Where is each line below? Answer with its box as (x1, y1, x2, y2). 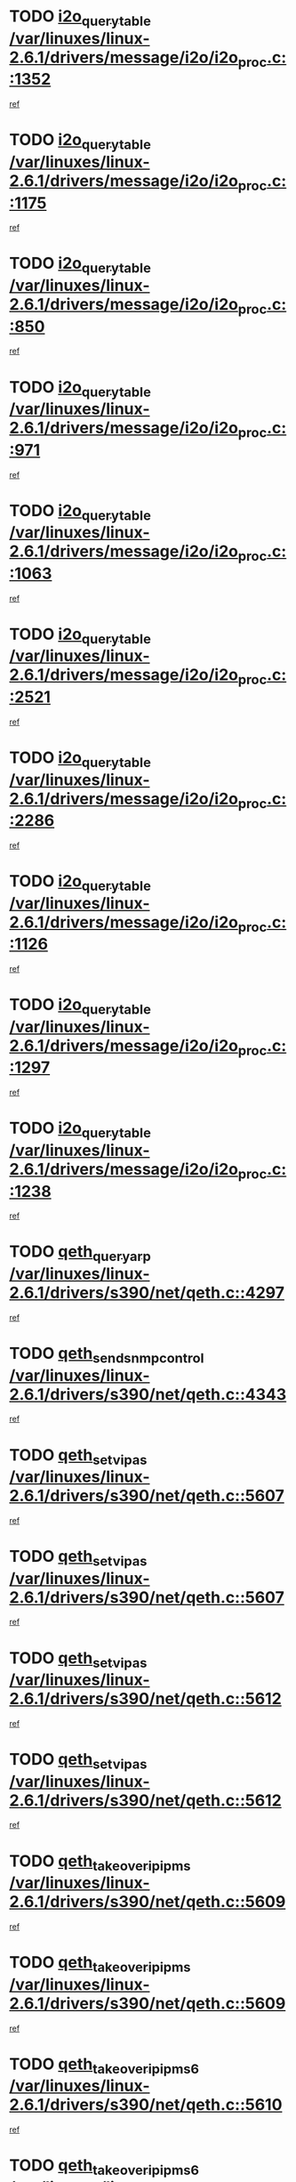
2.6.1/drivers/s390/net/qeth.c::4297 (9, 1283, 284, 1303)
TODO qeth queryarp (9, 1241, 151, 1265)
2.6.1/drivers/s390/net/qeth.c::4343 (9, 1384, 287, 1404)
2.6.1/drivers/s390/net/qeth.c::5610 (9, 2095, 283, 2115)
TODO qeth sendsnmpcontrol (9, 1343, 204, 1367)
